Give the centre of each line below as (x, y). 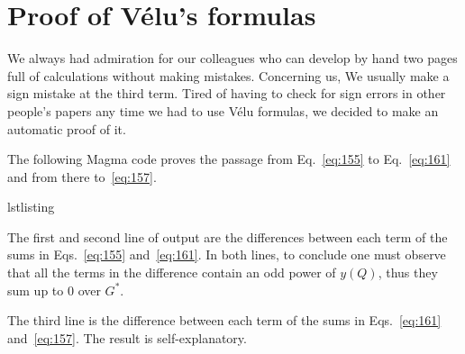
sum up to (36, 290)
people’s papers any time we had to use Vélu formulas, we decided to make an (223, 110)
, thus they (408, 272)
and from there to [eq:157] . (82, 176)
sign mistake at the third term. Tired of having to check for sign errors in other (227, 93)
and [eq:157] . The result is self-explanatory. (127, 337)
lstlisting (31, 207)
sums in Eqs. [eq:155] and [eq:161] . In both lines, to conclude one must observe (227, 254)
